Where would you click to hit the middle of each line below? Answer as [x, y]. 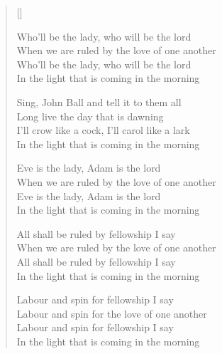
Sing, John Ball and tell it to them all [99, 101]
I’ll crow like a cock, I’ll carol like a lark [103, 130]
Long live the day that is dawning [90, 116]
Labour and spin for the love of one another [112, 313]
